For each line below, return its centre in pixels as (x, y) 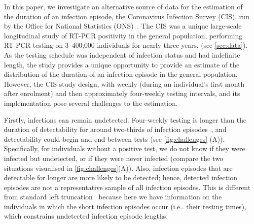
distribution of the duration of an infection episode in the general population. (121, 74)
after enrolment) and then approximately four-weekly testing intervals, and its (122, 93)
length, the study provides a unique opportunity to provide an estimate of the (122, 64)
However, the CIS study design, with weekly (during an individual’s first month (124, 83)
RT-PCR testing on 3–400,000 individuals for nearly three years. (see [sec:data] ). (126, 45)
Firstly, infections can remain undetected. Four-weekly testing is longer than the (125, 119)
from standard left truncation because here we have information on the (113, 197)
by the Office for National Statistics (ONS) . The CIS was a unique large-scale (123, 26)
